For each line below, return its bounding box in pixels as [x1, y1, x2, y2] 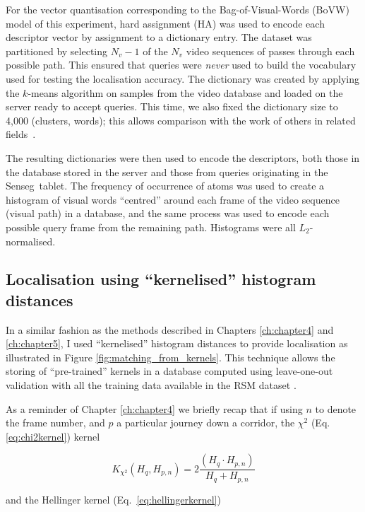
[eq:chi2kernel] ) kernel [6, 429, 100, 443]
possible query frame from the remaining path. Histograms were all [6, 219, 296, 234]
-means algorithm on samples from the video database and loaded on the [28, 85, 343, 100]
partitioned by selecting [6, 43, 108, 58]
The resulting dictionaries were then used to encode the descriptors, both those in [6, 150, 360, 165]
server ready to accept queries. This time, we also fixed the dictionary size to [6, 99, 338, 114]
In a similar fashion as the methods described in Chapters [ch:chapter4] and [6, 322, 334, 337]
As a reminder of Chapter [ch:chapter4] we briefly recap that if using [6, 401, 303, 416]
